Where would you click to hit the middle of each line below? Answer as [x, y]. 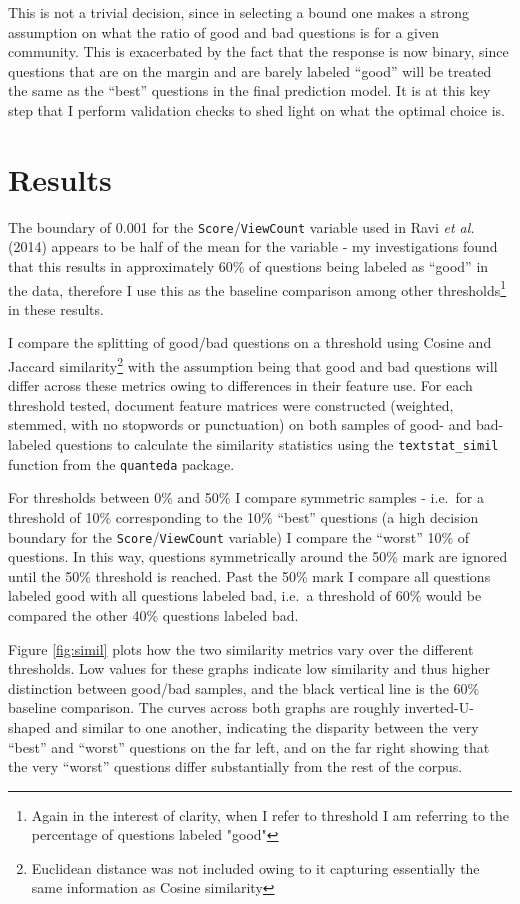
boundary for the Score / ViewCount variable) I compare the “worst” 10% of [239, 536]
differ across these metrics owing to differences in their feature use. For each [240, 385]
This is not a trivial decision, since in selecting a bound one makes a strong [239, 12]
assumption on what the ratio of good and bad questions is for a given [223, 31]
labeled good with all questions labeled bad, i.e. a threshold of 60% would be [245, 595]
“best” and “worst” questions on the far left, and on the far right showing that [249, 746]
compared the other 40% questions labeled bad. [153, 614]
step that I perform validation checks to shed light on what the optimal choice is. [256, 109]
